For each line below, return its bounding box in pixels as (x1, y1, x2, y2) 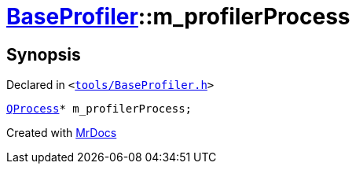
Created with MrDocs (6, 126, 117, 140)
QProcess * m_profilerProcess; (6, 102, 193, 116)
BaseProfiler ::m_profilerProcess (6, 3, 350, 30)
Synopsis (6, 44, 81, 65)
